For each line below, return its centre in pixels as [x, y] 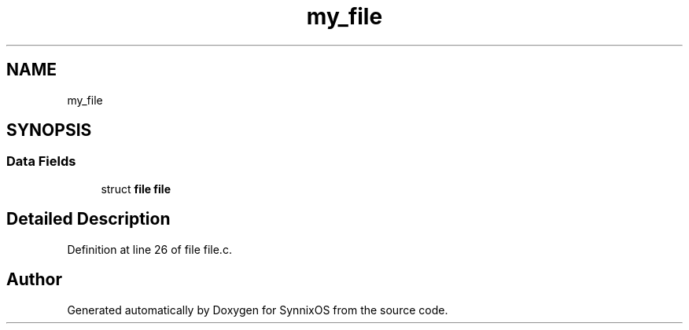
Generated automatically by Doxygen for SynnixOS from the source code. [258, 310]
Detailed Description [88, 219]
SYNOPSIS [49, 130]
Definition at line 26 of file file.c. [149, 249]
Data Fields [41, 161]
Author [34, 280]
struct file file [136, 189]
